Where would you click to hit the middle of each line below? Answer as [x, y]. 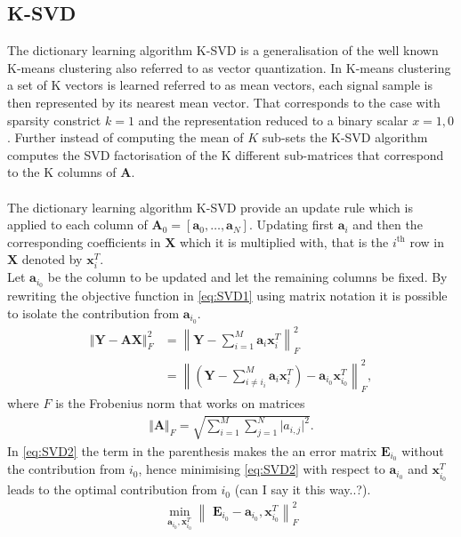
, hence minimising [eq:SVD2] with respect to [262, 469]
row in [427, 241]
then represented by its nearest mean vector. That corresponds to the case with [224, 102]
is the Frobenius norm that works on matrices [180, 403]
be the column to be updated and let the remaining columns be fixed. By [247, 277]
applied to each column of [77, 224]
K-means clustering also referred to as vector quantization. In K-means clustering [229, 67]
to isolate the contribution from [93, 313]
